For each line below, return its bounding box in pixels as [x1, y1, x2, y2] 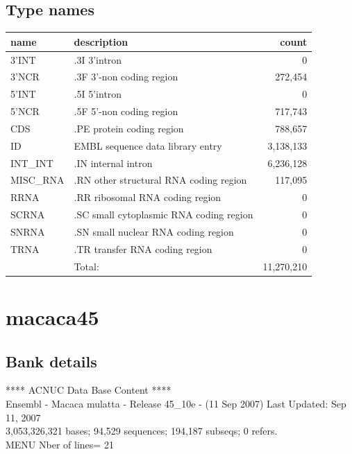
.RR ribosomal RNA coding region [74, 190, 221, 204]
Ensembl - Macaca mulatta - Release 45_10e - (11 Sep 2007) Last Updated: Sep [6, 396, 346, 410]
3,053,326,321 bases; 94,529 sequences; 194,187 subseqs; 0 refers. [6, 424, 278, 438]
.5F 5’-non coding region [74, 104, 178, 119]
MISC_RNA [10, 173, 65, 187]
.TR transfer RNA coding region [74, 241, 212, 256]
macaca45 [6, 302, 99, 331]
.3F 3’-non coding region [74, 69, 178, 84]
